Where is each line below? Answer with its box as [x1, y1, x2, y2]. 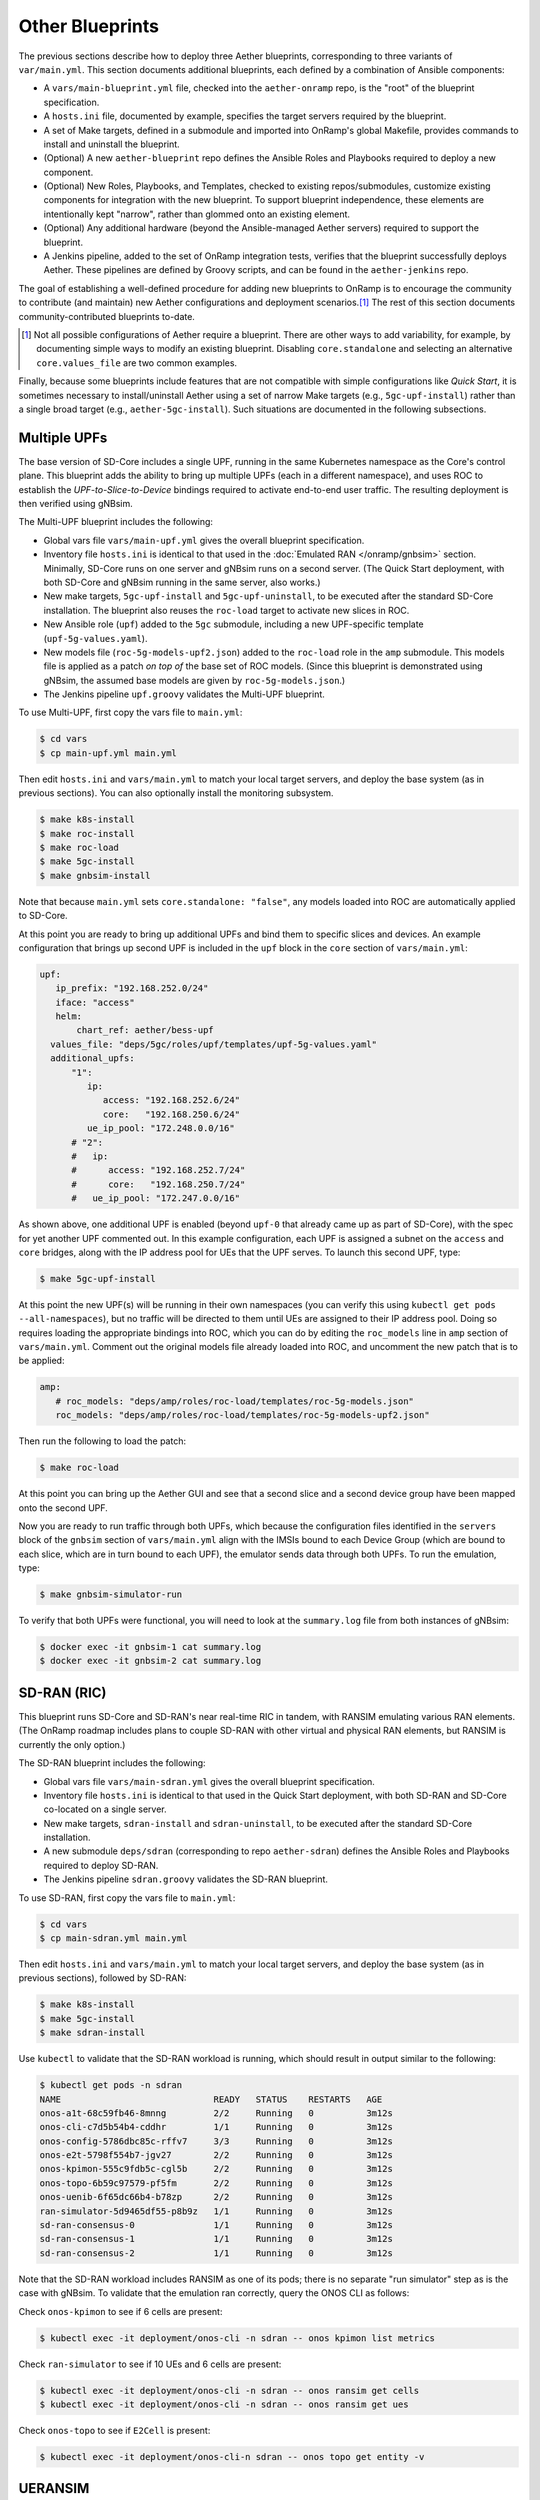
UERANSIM [18, 2480, 90, 2497]
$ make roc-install [39, 828, 135, 839]
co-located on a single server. [43, 1803, 167, 1815]
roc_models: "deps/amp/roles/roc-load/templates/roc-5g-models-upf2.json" [55, 1410, 430, 1421]
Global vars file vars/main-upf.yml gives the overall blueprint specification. [43, 534, 365, 546]
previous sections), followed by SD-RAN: [18, 1972, 187, 1984]
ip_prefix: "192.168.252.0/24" [55, 983, 209, 994]
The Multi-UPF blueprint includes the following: [18, 516, 214, 528]
